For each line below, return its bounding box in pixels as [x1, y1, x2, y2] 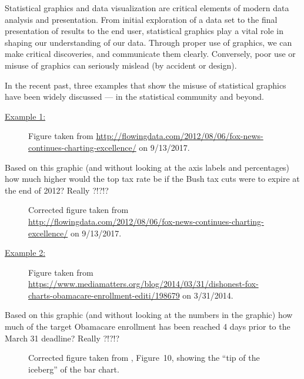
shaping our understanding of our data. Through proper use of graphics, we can [5, 36, 292, 48]
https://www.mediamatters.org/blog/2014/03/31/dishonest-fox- [28, 278, 259, 290]
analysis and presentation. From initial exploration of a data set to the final [5, 13, 278, 25]
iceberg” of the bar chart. [28, 363, 119, 375]
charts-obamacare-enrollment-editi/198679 [28, 289, 180, 301]
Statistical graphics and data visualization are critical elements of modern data [5, 2, 289, 13]
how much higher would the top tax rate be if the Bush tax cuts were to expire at [5, 172, 300, 185]
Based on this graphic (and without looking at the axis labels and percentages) [5, 161, 290, 173]
